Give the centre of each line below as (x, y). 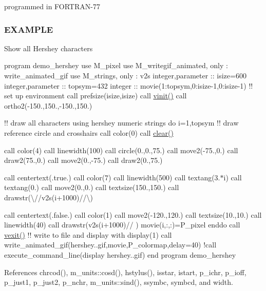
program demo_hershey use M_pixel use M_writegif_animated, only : (116, 65)
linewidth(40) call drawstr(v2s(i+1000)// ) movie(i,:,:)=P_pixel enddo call (122, 225)
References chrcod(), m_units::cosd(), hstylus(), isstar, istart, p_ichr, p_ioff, (125, 272)
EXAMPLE (29, 29)
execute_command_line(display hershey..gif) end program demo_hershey (120, 254)
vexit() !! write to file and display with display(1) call (88, 234)
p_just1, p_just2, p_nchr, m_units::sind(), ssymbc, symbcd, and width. (119, 282)
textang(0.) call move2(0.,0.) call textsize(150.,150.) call (92, 187)
